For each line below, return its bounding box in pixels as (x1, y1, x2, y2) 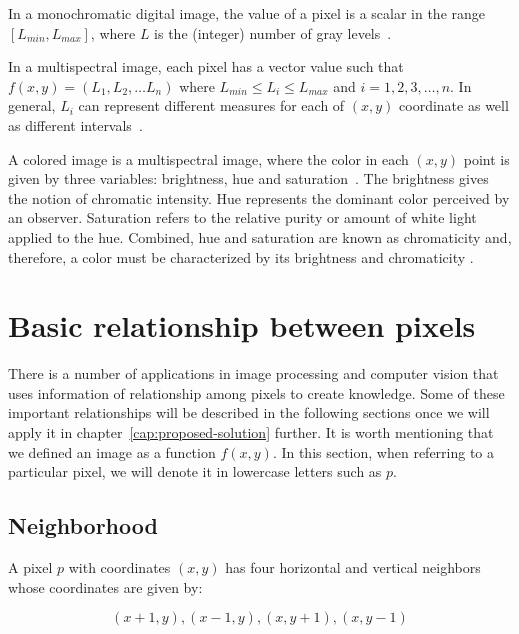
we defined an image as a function (8, 441, 216, 462)
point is (463, 148, 510, 169)
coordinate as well (399, 95, 509, 116)
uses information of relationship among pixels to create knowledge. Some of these (8, 382, 505, 403)
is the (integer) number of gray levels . (154, 22, 392, 43)
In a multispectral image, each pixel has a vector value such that (8, 56, 404, 77)
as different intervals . (8, 114, 143, 135)
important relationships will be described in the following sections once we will (8, 402, 490, 423)
